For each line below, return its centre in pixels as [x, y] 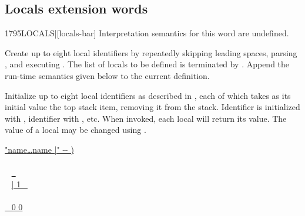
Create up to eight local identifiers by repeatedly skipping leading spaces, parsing [151, 52]
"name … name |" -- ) [39, 149]
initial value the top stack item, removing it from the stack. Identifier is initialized [152, 107]
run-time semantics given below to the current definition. [107, 75]
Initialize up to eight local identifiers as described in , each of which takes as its [148, 95]
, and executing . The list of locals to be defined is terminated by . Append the [147, 64]
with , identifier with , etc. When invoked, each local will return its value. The [146, 118]
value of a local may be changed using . [76, 130]
